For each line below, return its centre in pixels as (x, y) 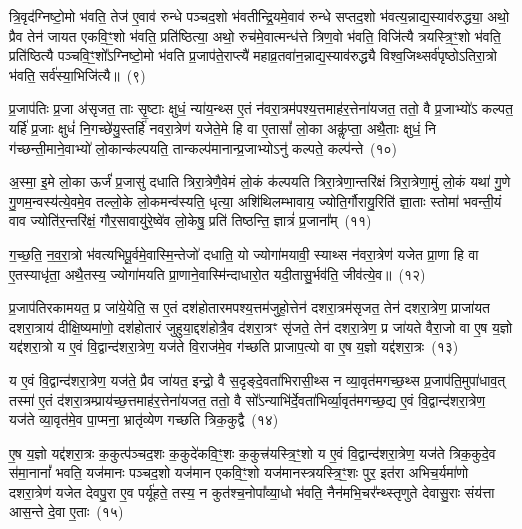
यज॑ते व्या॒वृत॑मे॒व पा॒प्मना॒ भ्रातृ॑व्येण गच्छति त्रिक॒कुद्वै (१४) (144, 419)
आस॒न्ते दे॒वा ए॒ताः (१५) (66, 511)
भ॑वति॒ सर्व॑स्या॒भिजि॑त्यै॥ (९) (77, 74)
